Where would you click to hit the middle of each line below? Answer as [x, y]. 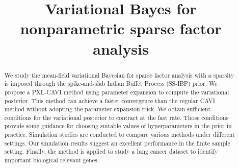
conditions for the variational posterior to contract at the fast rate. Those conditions [116, 117]
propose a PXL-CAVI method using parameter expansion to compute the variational [117, 92]
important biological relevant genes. [51, 160]
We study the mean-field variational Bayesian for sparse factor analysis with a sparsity [119, 75]
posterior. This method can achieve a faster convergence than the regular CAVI [110, 100]
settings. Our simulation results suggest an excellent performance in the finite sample [117, 143]
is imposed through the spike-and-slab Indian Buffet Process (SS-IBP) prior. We [111, 83]
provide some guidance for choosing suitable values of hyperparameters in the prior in [118, 126]
